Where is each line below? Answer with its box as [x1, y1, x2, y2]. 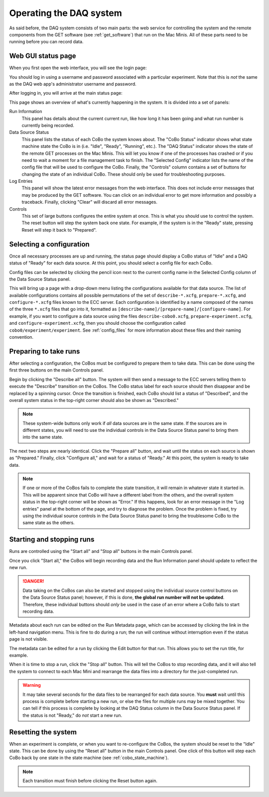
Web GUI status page [9, 52, 77, 60]
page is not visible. [9, 636, 48, 642]
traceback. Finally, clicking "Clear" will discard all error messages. [21, 199, 158, 205]
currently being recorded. [21, 122, 74, 128]
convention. [9, 334, 34, 340]
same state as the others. [22, 520, 75, 526]
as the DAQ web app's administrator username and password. [9, 81, 136, 87]
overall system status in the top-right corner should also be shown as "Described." [9, 397, 179, 403]
